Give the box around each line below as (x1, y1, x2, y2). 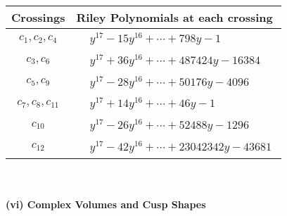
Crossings (11, 9, 65, 25)
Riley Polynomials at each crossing (76, 9, 273, 25)
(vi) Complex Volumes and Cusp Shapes (6, 197, 206, 212)
